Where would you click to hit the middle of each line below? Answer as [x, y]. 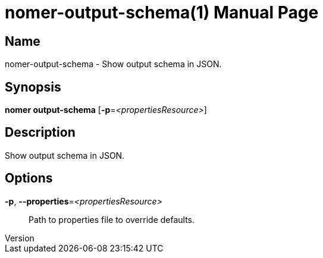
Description [40, 133]
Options [29, 178]
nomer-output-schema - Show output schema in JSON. [113, 64]
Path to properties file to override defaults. [112, 219]
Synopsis [33, 87]
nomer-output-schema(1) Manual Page [162, 12]
